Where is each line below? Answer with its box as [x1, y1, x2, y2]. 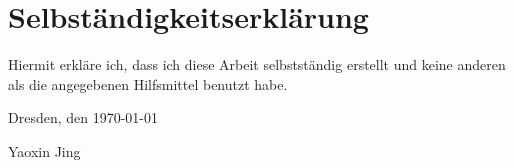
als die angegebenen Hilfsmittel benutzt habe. [8, 73, 288, 94]
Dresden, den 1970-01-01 [8, 107, 159, 128]
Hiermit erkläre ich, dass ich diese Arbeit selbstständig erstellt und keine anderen [8, 54, 506, 75]
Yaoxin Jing [8, 140, 81, 161]
